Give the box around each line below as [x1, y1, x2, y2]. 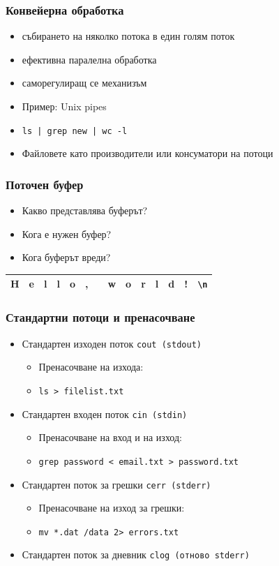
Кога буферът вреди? [22, 250, 111, 265]
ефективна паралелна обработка [22, 52, 157, 66]
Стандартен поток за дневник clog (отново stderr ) [22, 547, 250, 562]
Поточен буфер [6, 175, 84, 193]
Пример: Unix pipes [22, 99, 107, 113]
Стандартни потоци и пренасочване [6, 308, 195, 326]
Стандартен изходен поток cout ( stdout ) [22, 336, 202, 350]
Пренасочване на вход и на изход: [38, 430, 182, 445]
